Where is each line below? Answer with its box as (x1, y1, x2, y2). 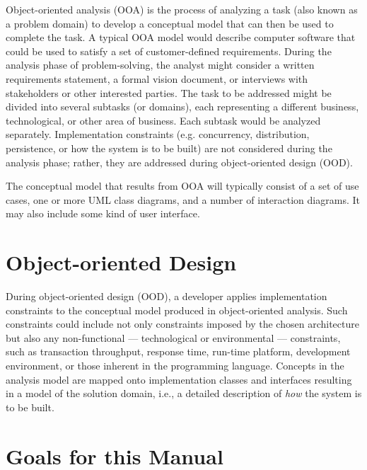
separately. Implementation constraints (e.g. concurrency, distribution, (6, 127, 310, 142)
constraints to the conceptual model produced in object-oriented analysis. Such (6, 302, 348, 317)
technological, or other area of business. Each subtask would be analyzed (6, 113, 321, 127)
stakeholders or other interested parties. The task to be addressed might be (6, 85, 332, 100)
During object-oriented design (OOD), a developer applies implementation (6, 289, 327, 304)
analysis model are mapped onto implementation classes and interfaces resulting (6, 372, 352, 386)
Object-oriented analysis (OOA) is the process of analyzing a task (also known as (6, 2, 358, 16)
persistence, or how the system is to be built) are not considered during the (6, 140, 332, 155)
